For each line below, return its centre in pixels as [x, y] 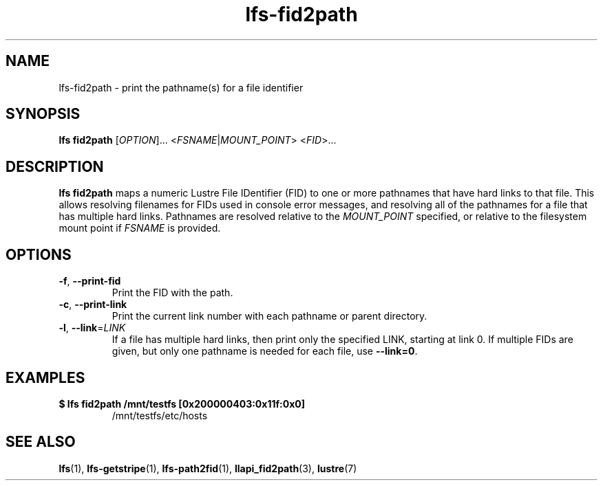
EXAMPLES [45, 377]
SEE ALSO [41, 442]
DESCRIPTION [55, 166]
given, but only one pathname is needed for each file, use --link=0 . [265, 351]
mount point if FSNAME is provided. [140, 228]
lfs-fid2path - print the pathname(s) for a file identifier [181, 87]
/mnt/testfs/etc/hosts [160, 415]
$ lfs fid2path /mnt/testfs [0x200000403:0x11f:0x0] [182, 404]
